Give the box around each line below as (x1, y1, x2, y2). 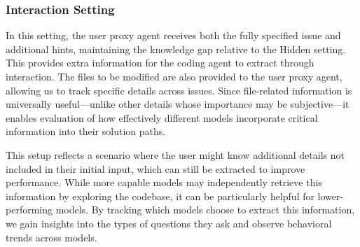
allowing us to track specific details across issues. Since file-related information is (6, 83, 352, 97)
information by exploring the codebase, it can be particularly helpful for (6, 188, 314, 203)
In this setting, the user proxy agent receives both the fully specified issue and (6, 28, 341, 43)
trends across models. (6, 230, 97, 244)
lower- (317, 188, 344, 203)
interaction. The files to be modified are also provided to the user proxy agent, (6, 69, 342, 83)
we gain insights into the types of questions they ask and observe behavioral (6, 216, 332, 230)
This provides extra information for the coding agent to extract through (6, 55, 314, 70)
